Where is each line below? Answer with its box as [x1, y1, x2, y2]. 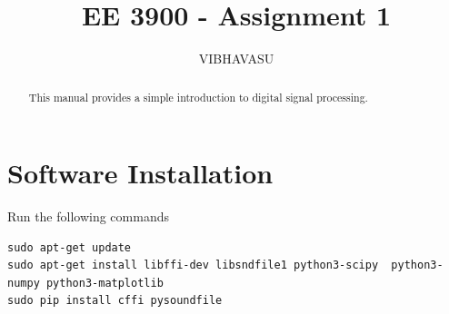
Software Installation [7, 154, 274, 191]
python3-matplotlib [45, 276, 164, 289]
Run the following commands [7, 207, 169, 226]
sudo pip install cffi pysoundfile [7, 294, 223, 308]
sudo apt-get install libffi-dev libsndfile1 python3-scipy [7, 259, 379, 272]
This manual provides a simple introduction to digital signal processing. [28, 89, 368, 104]
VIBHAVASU [198, 49, 274, 68]
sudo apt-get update [7, 240, 132, 254]
